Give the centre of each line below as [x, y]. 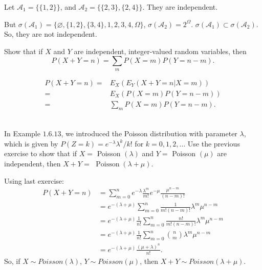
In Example [22, 133]
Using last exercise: [34, 180]
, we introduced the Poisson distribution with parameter [149, 133]
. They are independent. [180, 7]
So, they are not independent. [51, 34]
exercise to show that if [41, 153]
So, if [12, 261]
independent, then [32, 164]
